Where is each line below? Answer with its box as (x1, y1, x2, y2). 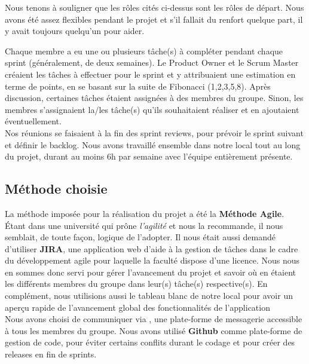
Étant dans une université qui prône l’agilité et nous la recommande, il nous (5, 219, 283, 231)
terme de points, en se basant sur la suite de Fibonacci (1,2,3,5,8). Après (5, 79, 271, 92)
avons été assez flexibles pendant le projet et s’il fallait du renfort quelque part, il (5, 13, 303, 25)
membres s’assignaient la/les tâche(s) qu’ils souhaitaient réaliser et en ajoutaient (5, 103, 299, 115)
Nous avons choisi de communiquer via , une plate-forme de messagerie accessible (5, 313, 302, 325)
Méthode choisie (5, 179, 108, 198)
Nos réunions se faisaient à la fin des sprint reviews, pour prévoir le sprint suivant (5, 126, 304, 139)
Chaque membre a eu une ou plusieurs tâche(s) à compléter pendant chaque (5, 44, 283, 57)
